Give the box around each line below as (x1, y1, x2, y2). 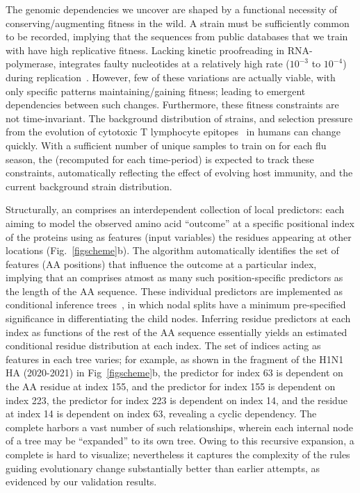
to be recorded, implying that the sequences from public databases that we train (6, 29, 348, 44)
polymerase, (6, 56, 56, 71)
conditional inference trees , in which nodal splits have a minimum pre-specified (6, 297, 346, 312)
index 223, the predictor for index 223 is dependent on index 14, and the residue (6, 392, 347, 407)
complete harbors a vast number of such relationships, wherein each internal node (6, 419, 353, 434)
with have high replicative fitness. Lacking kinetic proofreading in (6, 42, 285, 57)
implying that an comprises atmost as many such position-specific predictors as (6, 270, 343, 285)
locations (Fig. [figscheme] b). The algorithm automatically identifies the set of (6, 243, 339, 258)
